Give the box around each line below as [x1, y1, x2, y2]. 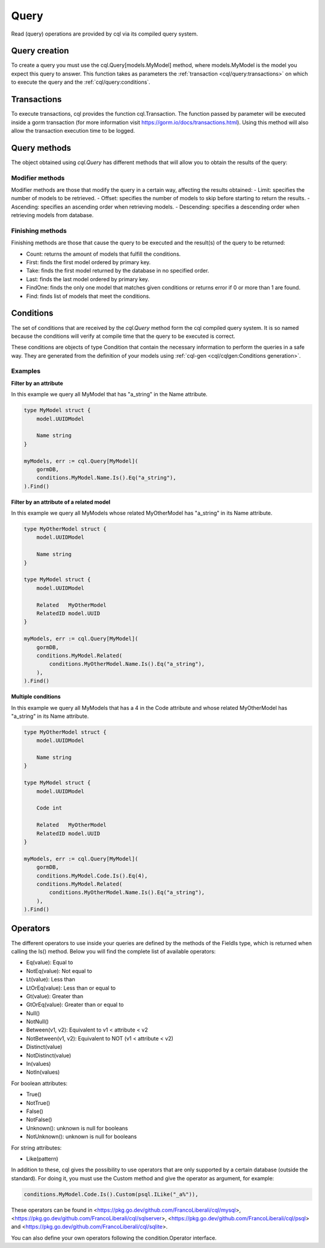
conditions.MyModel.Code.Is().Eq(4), [36, 872, 148, 879]
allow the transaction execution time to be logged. [11, 127, 135, 134]
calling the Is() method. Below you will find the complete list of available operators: [11, 948, 216, 955]
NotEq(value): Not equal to [26, 967, 93, 974]
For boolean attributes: [11, 1080, 68, 1087]
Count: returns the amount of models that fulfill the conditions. [26, 250, 181, 258]
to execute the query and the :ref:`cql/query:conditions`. [11, 78, 150, 86]
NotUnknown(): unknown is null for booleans [26, 1133, 137, 1140]
